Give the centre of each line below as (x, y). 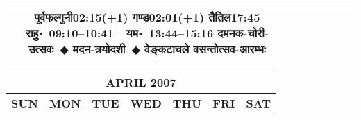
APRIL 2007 (141, 82)
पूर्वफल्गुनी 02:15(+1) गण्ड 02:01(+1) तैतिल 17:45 (147, 17)
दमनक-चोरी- (243, 33)
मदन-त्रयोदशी (99, 49)
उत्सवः (41, 49)
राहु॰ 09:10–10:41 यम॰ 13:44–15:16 (120, 33)
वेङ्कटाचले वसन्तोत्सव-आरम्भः (205, 49)
